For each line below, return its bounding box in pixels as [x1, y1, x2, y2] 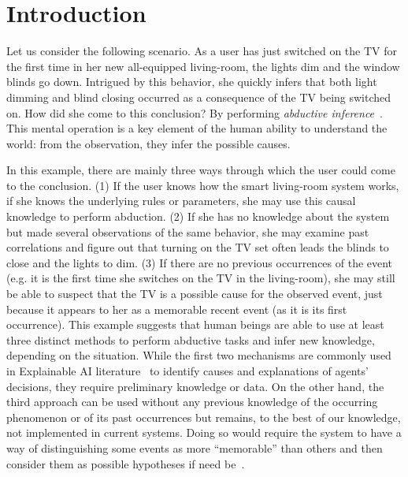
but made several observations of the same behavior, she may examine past [6, 223, 369, 240]
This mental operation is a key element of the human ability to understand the [6, 120, 388, 136]
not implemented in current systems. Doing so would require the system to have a [6, 424, 402, 441]
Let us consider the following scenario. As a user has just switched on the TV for [6, 43, 397, 59]
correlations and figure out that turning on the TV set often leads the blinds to [6, 239, 389, 255]
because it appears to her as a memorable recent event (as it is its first [6, 300, 347, 317]
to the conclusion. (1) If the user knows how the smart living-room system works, [6, 177, 399, 193]
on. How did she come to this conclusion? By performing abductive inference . [6, 104, 383, 121]
